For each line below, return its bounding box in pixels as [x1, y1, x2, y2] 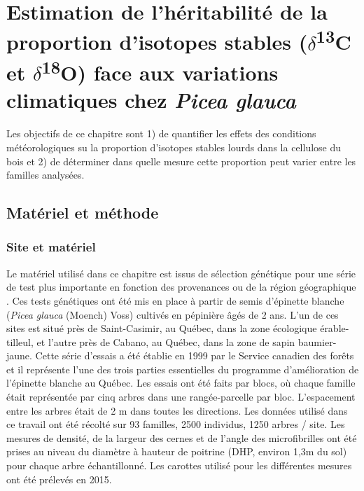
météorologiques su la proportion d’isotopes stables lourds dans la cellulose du [6, 139, 342, 154]
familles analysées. [6, 167, 85, 182]
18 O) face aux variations [41, 55, 279, 87]
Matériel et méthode [6, 202, 159, 223]
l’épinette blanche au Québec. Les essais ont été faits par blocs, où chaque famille [6, 375, 356, 390]
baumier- [297, 334, 337, 349]
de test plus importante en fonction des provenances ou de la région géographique [6, 279, 356, 294]
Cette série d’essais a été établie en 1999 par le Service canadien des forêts [35, 348, 354, 363]
